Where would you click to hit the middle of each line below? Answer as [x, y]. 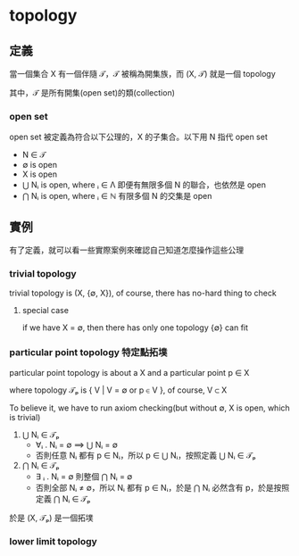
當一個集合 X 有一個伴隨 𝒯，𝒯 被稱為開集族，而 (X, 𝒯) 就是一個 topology [143, 74]
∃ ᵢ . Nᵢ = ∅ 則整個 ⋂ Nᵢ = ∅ [84, 476]
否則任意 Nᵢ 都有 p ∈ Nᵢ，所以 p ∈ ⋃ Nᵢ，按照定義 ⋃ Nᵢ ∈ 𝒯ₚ [145, 455]
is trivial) [25, 417]
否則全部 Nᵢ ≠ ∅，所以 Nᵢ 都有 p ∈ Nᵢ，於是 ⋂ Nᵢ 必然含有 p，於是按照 [162, 487]
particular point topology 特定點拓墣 [88, 353]
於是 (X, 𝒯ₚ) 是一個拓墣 [51, 518]
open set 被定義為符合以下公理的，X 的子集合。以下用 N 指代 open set [138, 137]
